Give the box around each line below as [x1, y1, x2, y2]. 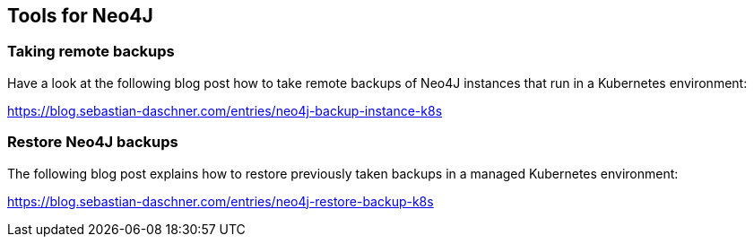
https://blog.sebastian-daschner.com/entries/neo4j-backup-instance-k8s [7, 102, 443, 118]
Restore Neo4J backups [7, 133, 178, 152]
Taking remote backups [7, 42, 175, 61]
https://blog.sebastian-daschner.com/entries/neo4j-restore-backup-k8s [7, 193, 434, 209]
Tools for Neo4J [7, 4, 153, 27]
